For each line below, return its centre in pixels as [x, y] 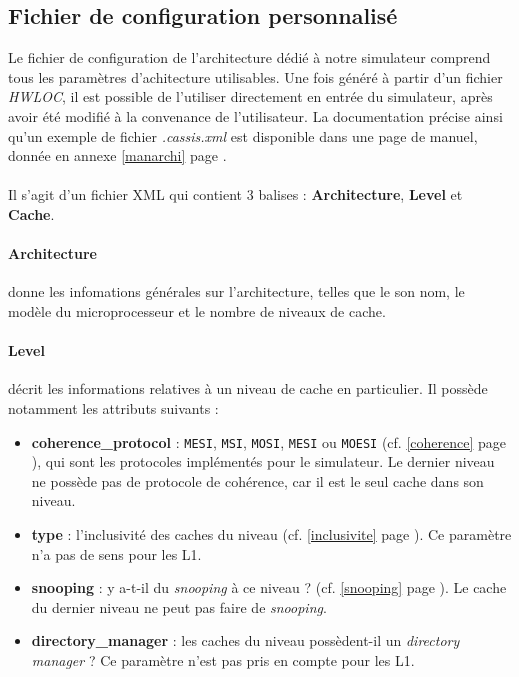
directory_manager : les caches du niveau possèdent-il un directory [245, 640]
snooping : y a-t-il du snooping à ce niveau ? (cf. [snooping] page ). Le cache [269, 587]
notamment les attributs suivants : [113, 407]
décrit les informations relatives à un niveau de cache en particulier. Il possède [248, 388]
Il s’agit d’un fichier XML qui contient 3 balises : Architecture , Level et [235, 194]
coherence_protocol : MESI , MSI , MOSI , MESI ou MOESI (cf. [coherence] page [269, 441]
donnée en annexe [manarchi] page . [117, 155]
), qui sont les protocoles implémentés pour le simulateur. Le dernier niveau [263, 461]
